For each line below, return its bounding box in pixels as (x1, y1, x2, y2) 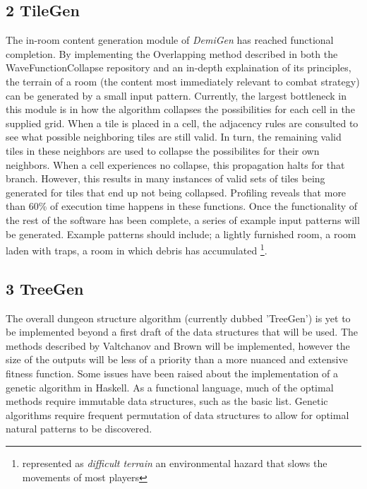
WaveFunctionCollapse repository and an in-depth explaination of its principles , (6, 60, 351, 75)
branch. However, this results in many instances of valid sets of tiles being (6, 171, 325, 186)
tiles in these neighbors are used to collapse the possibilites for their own (6, 143, 320, 158)
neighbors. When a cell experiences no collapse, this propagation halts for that (6, 157, 345, 172)
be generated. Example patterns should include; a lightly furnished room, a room (6, 226, 356, 241)
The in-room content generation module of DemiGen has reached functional (6, 33, 334, 47)
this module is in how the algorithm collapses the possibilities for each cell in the (6, 102, 355, 117)
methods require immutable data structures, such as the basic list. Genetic (6, 394, 328, 408)
